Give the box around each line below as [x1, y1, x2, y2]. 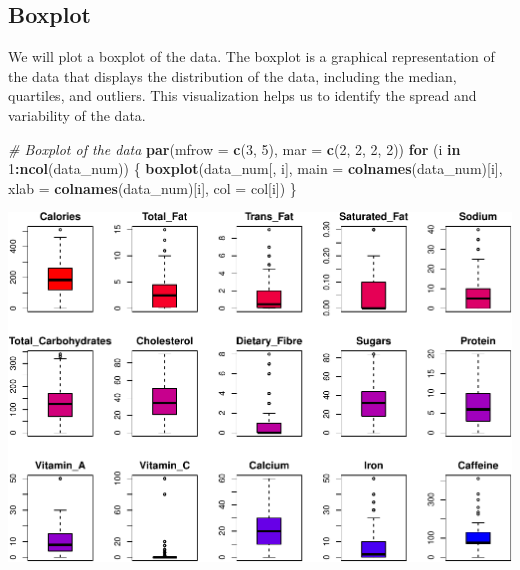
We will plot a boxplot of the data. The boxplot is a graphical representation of [8, 46, 495, 67]
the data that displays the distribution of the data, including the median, [8, 65, 457, 86]
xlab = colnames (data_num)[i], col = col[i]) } [8, 177, 297, 198]
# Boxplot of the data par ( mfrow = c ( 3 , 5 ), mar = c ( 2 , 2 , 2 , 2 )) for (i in [8, 138, 461, 159]
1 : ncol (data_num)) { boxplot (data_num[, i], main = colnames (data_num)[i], [8, 158, 503, 179]
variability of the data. [8, 104, 146, 125]
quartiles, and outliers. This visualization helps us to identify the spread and [8, 85, 477, 106]
